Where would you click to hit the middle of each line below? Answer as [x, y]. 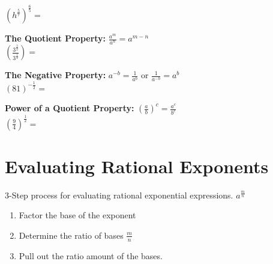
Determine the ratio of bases [71, 235]
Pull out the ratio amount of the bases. [91, 255]
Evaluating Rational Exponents [137, 166]
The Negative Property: [55, 75]
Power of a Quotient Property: [70, 108]
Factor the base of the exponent [77, 215]
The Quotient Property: [55, 38]
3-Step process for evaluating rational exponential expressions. [119, 195]
